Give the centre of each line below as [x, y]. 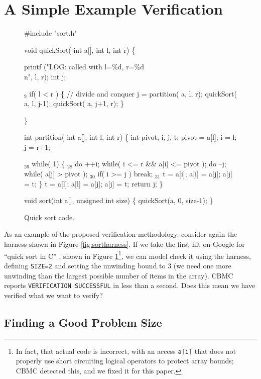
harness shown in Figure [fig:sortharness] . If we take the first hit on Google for [124, 244]
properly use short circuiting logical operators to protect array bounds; [125, 361]
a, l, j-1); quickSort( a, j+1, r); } [74, 103]
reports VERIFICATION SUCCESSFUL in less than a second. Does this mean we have [130, 285]
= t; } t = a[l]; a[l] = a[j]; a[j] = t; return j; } [94, 183]
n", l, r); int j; [45, 76]
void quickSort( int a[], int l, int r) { [80, 50]
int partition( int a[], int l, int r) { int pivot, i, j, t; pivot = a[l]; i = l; [130, 137]
